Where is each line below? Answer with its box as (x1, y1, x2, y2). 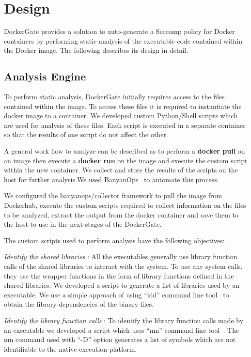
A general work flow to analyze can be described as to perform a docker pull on (4, 146, 245, 156)
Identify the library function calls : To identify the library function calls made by (4, 315, 244, 325)
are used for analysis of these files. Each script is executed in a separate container (4, 120, 246, 130)
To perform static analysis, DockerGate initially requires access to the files (4, 92, 225, 102)
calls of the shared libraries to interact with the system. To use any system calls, (4, 261, 243, 271)
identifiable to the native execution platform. (4, 343, 137, 354)
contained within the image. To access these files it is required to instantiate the (4, 101, 242, 111)
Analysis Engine (4, 69, 86, 84)
